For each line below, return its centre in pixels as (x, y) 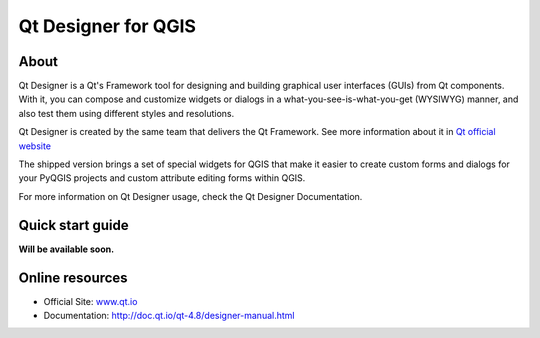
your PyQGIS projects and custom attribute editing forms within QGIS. (162, 178)
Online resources (73, 277)
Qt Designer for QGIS (107, 26)
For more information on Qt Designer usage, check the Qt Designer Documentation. (190, 196)
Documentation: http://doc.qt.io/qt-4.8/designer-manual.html (169, 315)
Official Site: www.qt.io (90, 301)
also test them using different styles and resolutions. (126, 113)
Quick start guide (73, 225)
